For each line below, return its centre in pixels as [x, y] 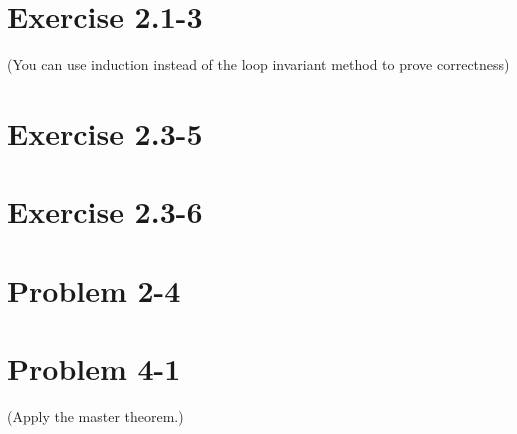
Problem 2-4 [94, 289]
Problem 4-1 [94, 368]
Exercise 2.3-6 [105, 211]
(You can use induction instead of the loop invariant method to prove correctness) [258, 64]
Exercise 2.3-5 [105, 132]
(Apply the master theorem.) [95, 415]
